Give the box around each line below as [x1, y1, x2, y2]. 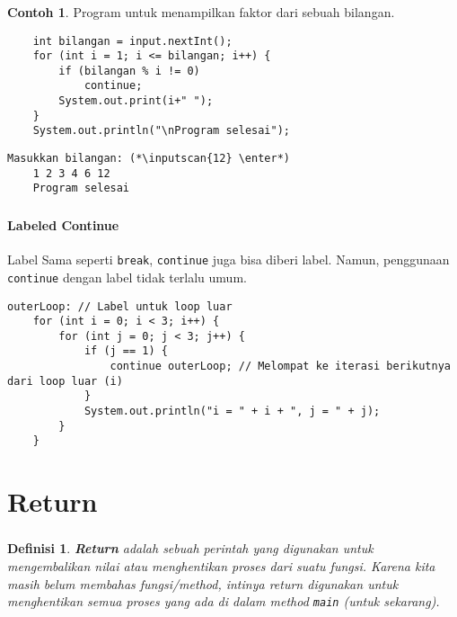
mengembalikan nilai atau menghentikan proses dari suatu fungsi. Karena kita [7, 556, 435, 575]
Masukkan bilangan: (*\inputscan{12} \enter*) [7, 152, 290, 165]
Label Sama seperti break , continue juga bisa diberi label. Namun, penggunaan [7, 250, 450, 269]
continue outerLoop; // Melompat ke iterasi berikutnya [110, 360, 451, 373]
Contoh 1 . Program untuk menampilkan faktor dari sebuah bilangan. [7, 2, 395, 21]
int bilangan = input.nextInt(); [32, 34, 233, 48]
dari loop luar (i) [7, 374, 123, 388]
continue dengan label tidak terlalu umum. [7, 267, 247, 286]
